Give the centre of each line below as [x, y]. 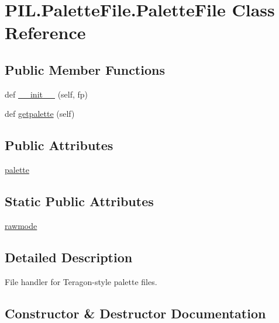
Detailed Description [69, 257]
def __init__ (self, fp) [46, 94]
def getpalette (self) [40, 114]
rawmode [21, 225]
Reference [45, 32]
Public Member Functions [85, 69]
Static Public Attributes [79, 201]
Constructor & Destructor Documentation [135, 313]
